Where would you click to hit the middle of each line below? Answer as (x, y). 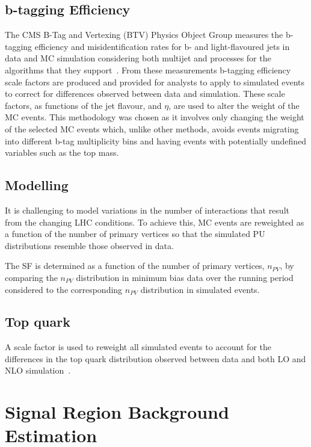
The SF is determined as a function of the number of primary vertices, (135, 266)
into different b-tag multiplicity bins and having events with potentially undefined (156, 140)
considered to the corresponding (64, 289)
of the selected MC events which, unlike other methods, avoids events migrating (152, 128)
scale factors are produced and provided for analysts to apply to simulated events (155, 82)
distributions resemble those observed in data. (89, 245)
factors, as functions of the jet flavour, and (83, 105)
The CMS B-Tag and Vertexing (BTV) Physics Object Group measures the (144, 35)
